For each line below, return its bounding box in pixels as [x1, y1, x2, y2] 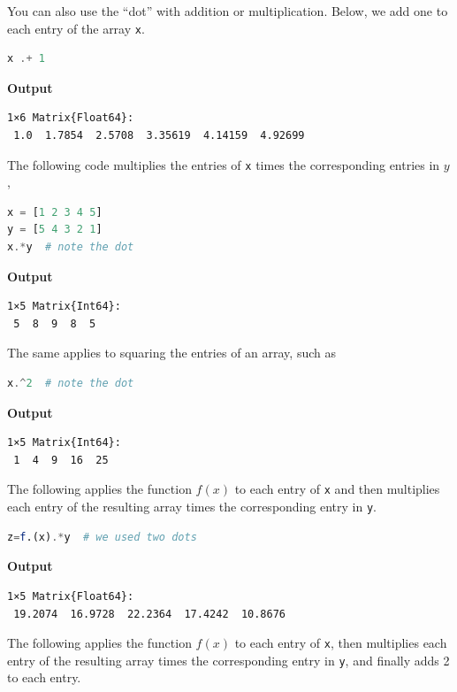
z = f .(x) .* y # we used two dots [7, 530, 197, 543]
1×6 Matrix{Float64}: [7, 111, 134, 125]
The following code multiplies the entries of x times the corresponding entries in [7, 155, 440, 173]
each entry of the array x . [7, 19, 145, 37]
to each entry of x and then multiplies [234, 480, 440, 498]
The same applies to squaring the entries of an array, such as [7, 343, 336, 362]
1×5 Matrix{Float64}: [7, 589, 134, 603]
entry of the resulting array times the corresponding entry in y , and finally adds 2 [7, 650, 450, 669]
